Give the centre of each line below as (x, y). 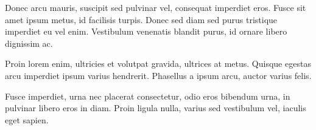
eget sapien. (27, 119)
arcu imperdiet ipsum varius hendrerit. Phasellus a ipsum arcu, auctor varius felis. (158, 75)
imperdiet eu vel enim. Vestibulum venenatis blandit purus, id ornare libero (146, 31)
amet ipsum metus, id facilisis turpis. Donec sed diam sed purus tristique (141, 19)
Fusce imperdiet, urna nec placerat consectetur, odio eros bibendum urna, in (148, 96)
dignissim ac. (29, 43)
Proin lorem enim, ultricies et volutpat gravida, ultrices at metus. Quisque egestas (158, 63)
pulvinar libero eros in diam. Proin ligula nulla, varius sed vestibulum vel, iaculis (156, 108)
